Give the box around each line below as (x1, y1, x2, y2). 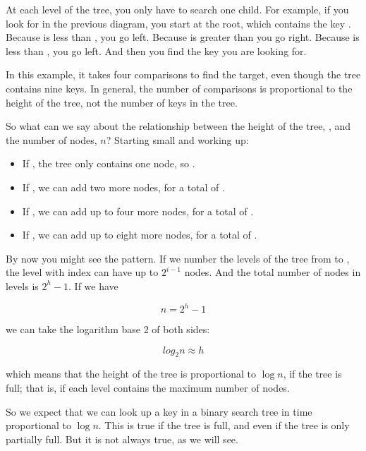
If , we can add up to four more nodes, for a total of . (22, 203, 254, 218)
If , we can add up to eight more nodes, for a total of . (22, 227, 257, 242)
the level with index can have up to (6, 265, 159, 279)
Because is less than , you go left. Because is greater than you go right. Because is (6, 30, 360, 44)
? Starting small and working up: (106, 132, 249, 147)
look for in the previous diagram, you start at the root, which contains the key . (6, 16, 351, 30)
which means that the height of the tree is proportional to (6, 366, 256, 381)
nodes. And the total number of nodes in (184, 265, 361, 279)
